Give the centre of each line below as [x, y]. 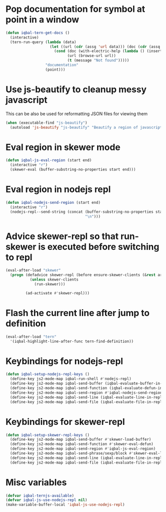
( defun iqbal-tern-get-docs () [38, 33]
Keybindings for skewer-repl [65, 422]
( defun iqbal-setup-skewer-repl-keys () [48, 435]
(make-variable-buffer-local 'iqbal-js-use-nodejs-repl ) [65, 505]
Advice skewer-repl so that [62, 236]
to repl [19, 257]
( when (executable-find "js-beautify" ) [47, 123]
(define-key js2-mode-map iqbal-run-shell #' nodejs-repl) [71, 379]
